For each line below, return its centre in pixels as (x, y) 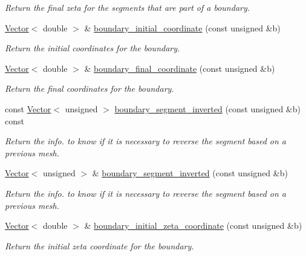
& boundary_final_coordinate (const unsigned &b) (180, 68)
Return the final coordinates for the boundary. (90, 88)
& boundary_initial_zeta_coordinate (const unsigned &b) (193, 226)
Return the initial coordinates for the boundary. (93, 48)
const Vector (28, 108)
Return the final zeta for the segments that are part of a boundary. (128, 7)
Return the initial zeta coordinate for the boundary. (99, 245)
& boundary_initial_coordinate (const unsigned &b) (182, 27)
